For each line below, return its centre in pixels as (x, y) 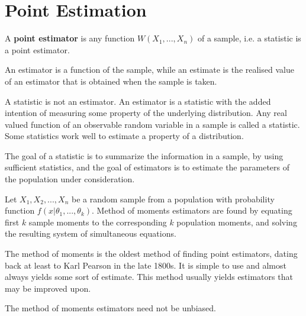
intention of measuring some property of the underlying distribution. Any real (146, 113)
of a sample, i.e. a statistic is (249, 38)
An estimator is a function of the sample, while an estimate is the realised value (149, 70)
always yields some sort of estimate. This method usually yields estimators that (149, 277)
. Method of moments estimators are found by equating (192, 210)
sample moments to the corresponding (98, 222)
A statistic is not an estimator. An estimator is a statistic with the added (138, 101)
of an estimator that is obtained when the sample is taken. (111, 81)
